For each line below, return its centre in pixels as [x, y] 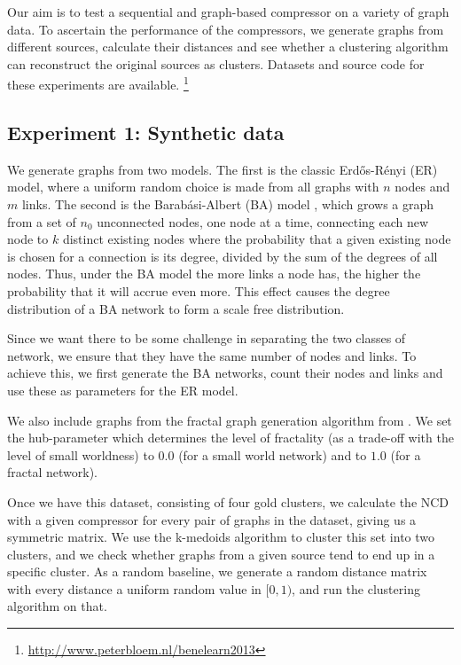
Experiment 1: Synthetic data [146, 133]
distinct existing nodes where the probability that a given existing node [257, 239]
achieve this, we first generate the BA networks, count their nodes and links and [225, 373]
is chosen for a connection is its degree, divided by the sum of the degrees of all [223, 256]
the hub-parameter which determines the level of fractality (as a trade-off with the [230, 438]
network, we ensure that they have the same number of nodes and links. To [212, 355]
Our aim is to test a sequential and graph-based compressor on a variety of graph [228, 12]
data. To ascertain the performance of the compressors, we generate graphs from [226, 29]
